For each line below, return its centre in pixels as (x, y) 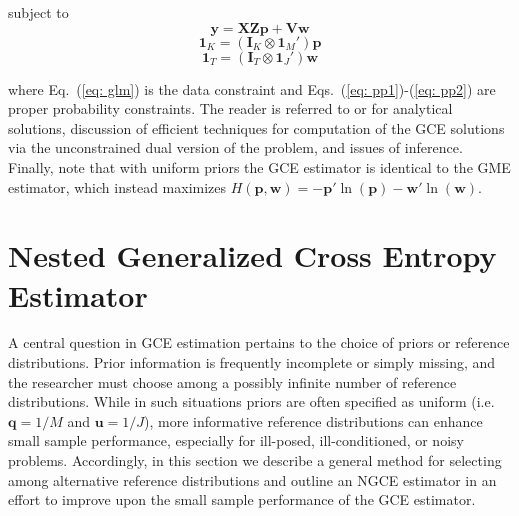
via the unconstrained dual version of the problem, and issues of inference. (235, 147)
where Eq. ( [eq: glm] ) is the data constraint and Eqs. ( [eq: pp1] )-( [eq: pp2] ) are (252, 88)
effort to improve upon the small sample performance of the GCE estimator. (242, 499)
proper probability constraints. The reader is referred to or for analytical (230, 108)
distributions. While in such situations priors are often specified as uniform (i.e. (251, 401)
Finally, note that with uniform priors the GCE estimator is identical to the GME (259, 166)
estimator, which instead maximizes (117, 186)
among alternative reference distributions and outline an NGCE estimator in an (252, 479)
